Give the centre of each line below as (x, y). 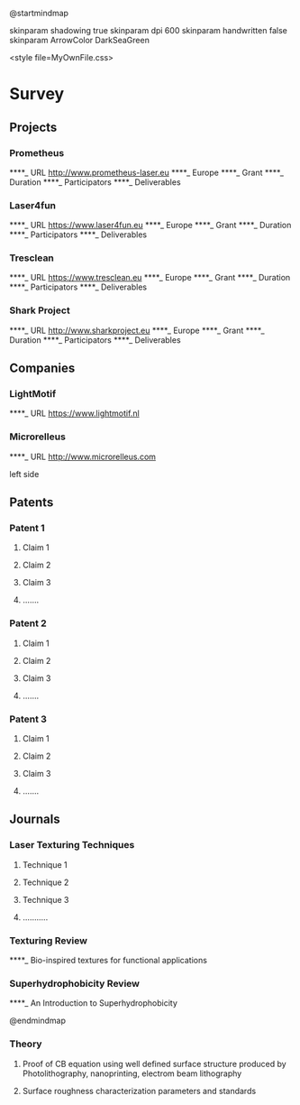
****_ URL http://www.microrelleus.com (82, 456)
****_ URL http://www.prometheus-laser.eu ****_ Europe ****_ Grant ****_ (146, 172)
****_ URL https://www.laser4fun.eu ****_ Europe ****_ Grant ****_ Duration (150, 226)
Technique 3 (45, 899)
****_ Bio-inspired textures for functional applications (108, 961)
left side (24, 474)
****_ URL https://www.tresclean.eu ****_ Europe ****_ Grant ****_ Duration (150, 278)
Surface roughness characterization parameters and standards (139, 1091)
